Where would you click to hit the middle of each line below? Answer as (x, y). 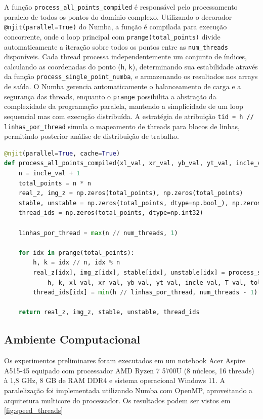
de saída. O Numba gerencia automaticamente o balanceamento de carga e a (123, 86)
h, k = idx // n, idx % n (77, 263)
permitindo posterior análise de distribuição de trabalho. (92, 136)
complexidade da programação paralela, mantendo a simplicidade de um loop (124, 106)
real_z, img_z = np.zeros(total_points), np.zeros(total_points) (131, 193)
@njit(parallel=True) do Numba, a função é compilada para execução (116, 27)
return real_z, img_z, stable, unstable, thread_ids (109, 312)
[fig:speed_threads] (34, 410)
